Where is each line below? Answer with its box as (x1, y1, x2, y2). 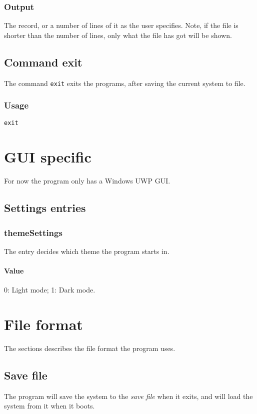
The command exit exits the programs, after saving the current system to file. (4, 77, 245, 88)
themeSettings (4, 226, 62, 238)
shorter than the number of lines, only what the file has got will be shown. (4, 29, 232, 40)
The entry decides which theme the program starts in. (4, 245, 169, 256)
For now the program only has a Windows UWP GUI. (4, 175, 170, 186)
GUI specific (4, 146, 91, 167)
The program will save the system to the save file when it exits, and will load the (4, 390, 253, 401)
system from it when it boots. (4, 400, 95, 411)
